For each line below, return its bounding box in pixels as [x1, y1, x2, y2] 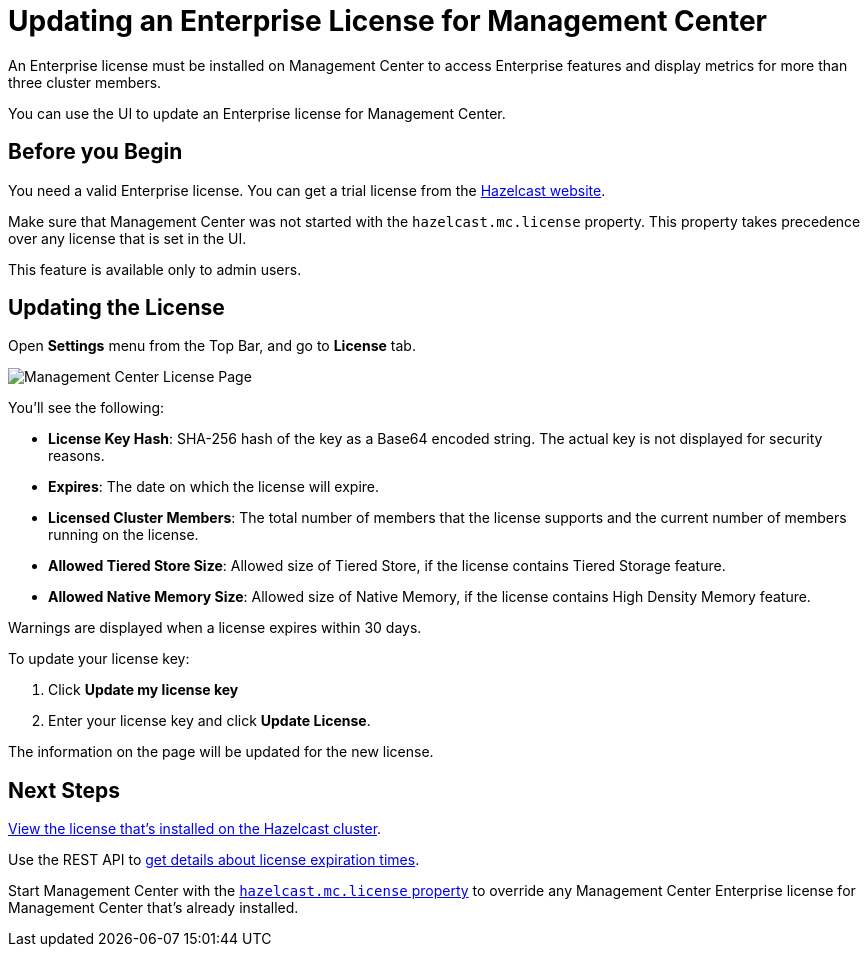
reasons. [48, 447, 105, 465]
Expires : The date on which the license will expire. [48, 478, 380, 496]
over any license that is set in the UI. [8, 229, 247, 247]
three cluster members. [8, 73, 162, 91]
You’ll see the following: [8, 399, 165, 417]
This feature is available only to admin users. [8, 260, 302, 278]
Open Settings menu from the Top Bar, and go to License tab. [8, 337, 416, 355]
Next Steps [8, 777, 120, 803]
